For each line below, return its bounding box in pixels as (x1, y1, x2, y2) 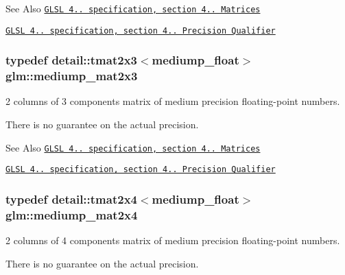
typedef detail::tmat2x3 (5, 51, 137, 69)
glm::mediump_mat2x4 (5, 206, 138, 223)
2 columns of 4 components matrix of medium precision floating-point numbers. (5, 233, 340, 248)
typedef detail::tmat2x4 (5, 190, 137, 207)
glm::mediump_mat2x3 (5, 67, 138, 84)
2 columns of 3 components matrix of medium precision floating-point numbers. (5, 94, 340, 108)
